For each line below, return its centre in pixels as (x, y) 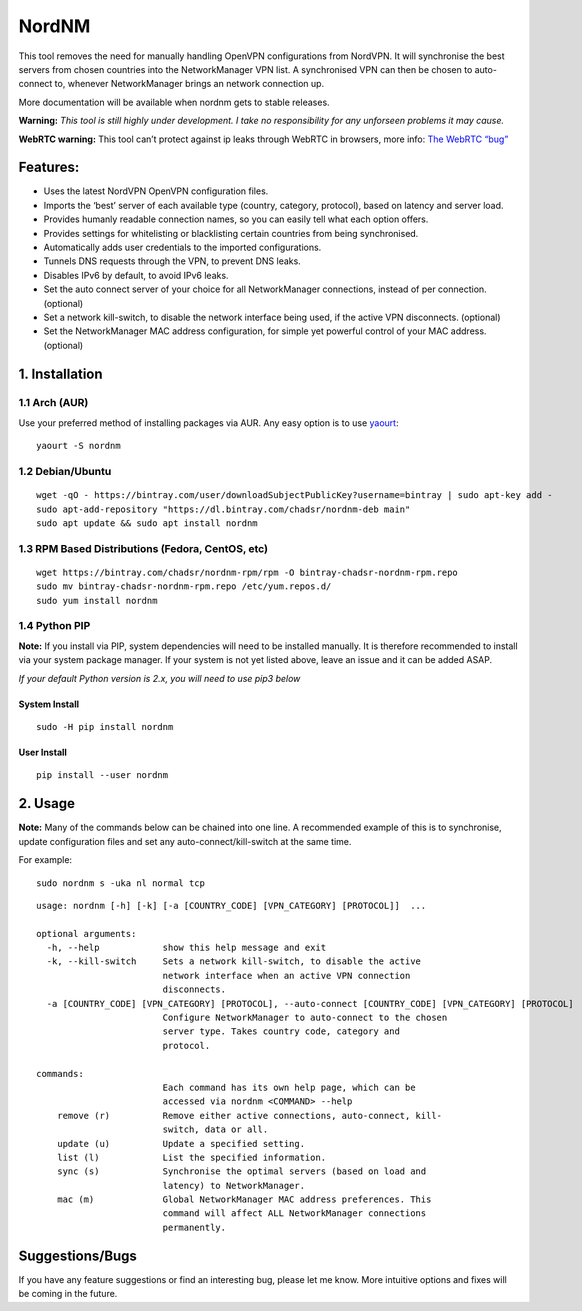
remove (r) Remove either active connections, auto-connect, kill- (249, 1115)
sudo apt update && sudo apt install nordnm (147, 523)
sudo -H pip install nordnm (105, 727)
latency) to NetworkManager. (233, 1185)
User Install (42, 752)
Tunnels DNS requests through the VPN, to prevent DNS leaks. (172, 261)
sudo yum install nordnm (97, 600)
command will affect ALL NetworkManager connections (294, 1213)
